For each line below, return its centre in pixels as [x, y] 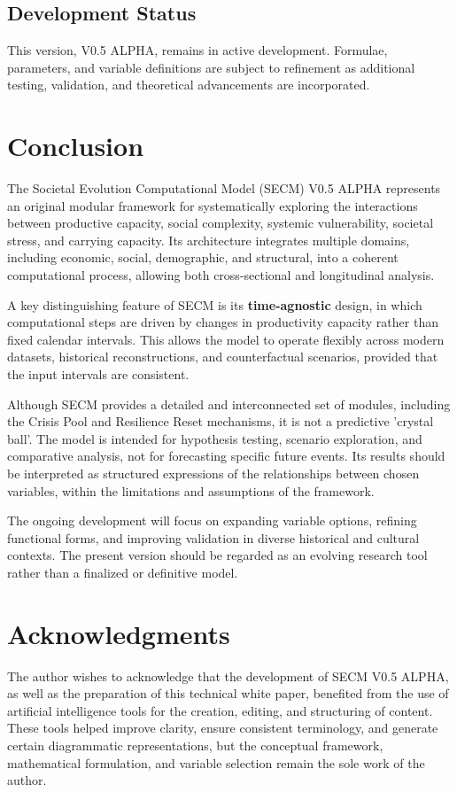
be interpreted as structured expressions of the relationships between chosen [213, 474]
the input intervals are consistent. [98, 374]
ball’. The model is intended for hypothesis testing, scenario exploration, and [215, 438]
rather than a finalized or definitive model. [123, 572]
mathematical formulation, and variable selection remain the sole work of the [216, 762]
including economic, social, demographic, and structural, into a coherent [203, 257]
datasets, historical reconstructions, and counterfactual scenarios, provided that [223, 357]
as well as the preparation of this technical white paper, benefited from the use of [228, 693]
